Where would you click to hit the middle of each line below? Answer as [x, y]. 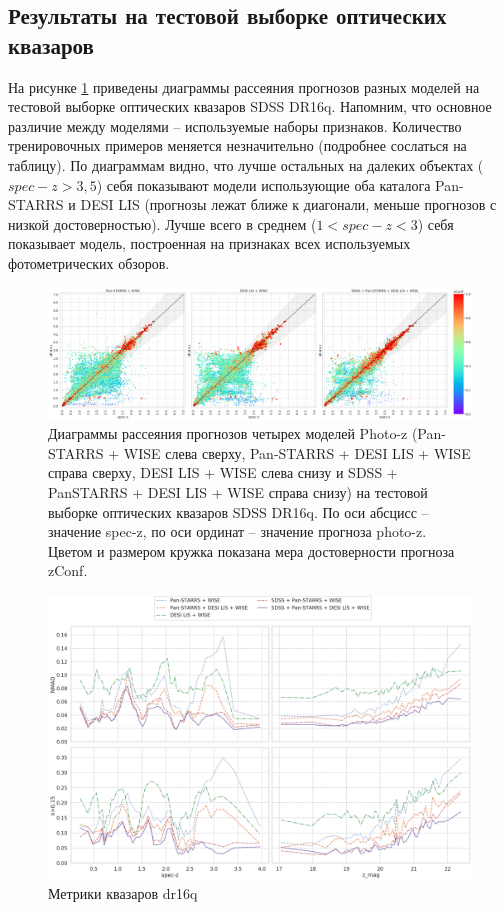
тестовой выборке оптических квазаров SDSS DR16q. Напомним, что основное [250, 106]
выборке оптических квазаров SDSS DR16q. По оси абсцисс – [238, 511]
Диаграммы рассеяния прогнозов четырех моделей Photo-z [228, 433]
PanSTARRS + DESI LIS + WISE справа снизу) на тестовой [238, 491]
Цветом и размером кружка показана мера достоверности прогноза [251, 550]
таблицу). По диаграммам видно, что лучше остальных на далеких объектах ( [246, 164]
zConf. [68, 570]
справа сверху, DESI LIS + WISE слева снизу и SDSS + [223, 472]
